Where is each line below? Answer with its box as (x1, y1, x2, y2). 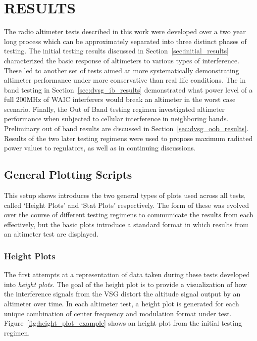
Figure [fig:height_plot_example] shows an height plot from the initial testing (4, 318, 242, 328)
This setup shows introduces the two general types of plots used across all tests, (4, 190, 246, 200)
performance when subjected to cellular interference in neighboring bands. (4, 113, 229, 124)
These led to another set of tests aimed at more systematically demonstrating (4, 65, 239, 75)
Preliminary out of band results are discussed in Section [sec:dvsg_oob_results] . (4, 123, 249, 134)
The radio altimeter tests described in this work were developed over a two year (4, 26, 246, 37)
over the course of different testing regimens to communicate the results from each (4, 209, 254, 220)
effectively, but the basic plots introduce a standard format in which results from (4, 219, 249, 229)
